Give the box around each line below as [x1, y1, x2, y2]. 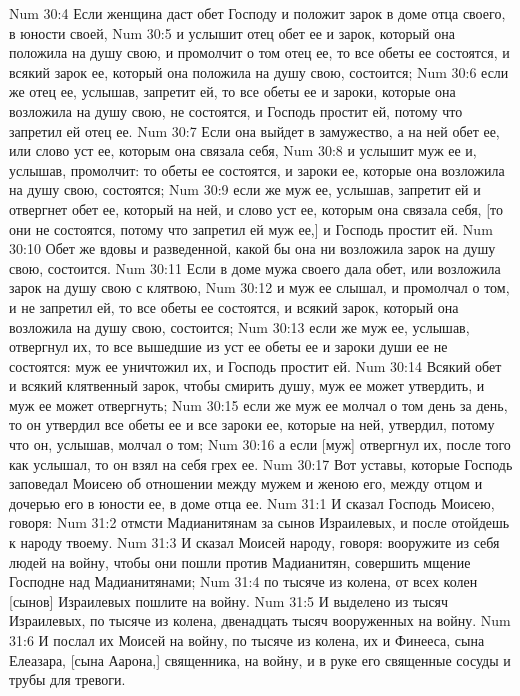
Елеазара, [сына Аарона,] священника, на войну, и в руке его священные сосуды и [9, 649, 511, 670]
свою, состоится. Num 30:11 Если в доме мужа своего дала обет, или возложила [9, 257, 501, 278]
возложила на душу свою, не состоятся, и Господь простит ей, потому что [9, 100, 463, 121]
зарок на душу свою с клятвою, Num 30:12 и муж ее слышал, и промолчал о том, [9, 277, 510, 298]
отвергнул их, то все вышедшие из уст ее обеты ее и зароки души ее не [9, 336, 448, 357]
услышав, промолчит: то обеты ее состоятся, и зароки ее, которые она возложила [9, 159, 505, 180]
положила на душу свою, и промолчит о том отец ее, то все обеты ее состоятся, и [9, 42, 510, 63]
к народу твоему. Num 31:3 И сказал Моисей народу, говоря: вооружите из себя [9, 532, 500, 553]
